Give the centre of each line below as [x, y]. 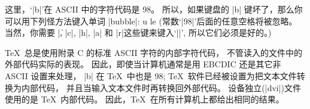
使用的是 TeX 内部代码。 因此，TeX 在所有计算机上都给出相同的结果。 [145, 99]
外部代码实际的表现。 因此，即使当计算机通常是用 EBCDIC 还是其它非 [143, 64]
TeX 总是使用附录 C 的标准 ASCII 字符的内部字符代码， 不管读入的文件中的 [154, 52]
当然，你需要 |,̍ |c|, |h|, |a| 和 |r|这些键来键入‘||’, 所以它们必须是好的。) [138, 32]
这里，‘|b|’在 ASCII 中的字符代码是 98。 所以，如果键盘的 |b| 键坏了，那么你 [154, 9]
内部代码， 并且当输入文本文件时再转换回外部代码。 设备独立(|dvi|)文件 [161, 87]
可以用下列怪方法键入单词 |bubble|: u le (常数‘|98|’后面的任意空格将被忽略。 [151, 21]
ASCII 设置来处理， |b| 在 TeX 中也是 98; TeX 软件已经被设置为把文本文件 [151, 75]
